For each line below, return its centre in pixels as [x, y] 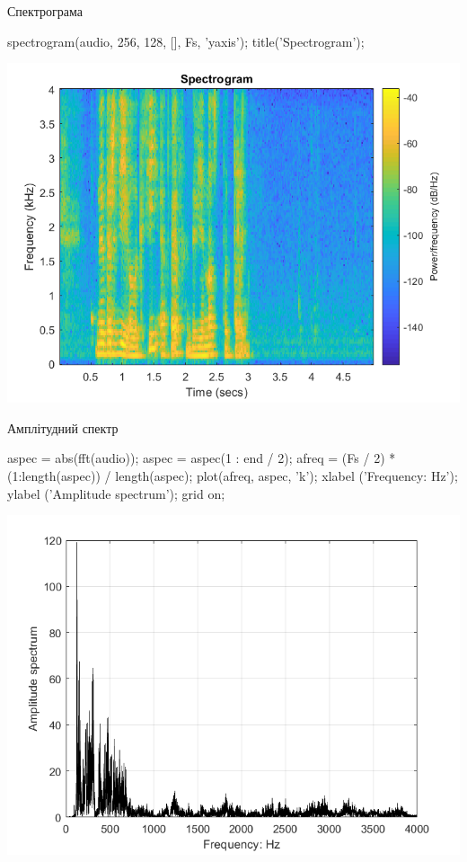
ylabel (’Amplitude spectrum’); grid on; [116, 493]
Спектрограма [45, 11]
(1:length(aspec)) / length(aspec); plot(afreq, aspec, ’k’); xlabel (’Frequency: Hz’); [233, 475]
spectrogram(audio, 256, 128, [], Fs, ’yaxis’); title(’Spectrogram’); [186, 41]
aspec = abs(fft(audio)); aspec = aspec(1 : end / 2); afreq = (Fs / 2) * [202, 458]
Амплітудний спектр [63, 427]
